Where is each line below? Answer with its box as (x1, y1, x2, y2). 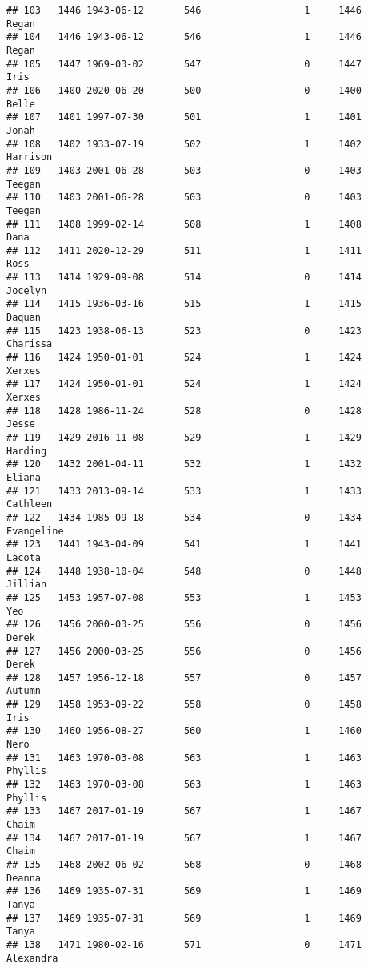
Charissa (6, 338, 53, 350)
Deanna (6, 872, 41, 884)
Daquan (6, 312, 41, 324)
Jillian (6, 579, 47, 591)
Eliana (6, 471, 41, 483)
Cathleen (6, 498, 53, 510)
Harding (6, 445, 47, 457)
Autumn (6, 685, 41, 697)
